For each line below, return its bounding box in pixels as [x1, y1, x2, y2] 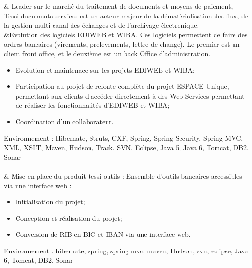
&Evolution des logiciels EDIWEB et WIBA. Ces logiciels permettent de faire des [4, 29, 248, 39]
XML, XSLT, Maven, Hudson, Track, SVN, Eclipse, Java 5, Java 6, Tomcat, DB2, [4, 142, 249, 152]
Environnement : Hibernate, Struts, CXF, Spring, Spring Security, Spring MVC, [4, 133, 243, 143]
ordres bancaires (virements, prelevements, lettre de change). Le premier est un [4, 39, 240, 49]
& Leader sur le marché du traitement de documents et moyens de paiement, [4, 1, 233, 11]
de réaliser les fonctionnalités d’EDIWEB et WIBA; [15, 100, 170, 110]
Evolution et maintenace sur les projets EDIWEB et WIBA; [15, 65, 195, 75]
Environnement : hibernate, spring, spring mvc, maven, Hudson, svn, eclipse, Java [4, 245, 248, 255]
